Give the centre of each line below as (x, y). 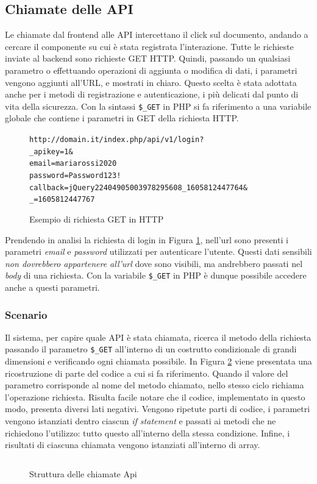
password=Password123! (75, 175)
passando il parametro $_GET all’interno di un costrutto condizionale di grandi (151, 349)
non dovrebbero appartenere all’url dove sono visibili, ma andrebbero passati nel (154, 263)
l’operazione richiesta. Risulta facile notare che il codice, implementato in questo (155, 397)
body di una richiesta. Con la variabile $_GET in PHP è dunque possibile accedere (156, 275)
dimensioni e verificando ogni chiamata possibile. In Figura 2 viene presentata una (158, 361)
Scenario (26, 314)
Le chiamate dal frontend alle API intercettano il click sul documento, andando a (157, 34)
